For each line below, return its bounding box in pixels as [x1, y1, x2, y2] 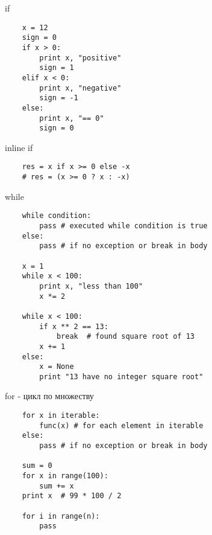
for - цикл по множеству [5, 389, 94, 402]
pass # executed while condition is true [39, 221, 208, 230]
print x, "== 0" [39, 114, 104, 123]
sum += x [39, 481, 74, 490]
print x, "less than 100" [39, 281, 143, 290]
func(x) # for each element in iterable [39, 421, 204, 430]
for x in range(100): [22, 472, 108, 480]
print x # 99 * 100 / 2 [22, 492, 122, 501]
